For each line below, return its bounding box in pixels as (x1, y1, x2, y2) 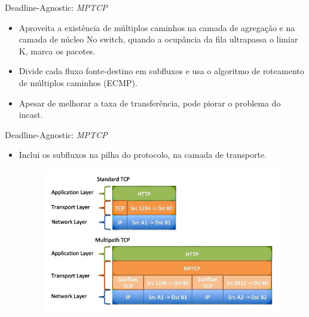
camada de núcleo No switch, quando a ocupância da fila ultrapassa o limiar (19, 33, 298, 45)
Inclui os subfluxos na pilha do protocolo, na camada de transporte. (19, 148, 267, 161)
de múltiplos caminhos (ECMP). (19, 76, 137, 89)
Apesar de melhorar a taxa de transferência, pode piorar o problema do (19, 96, 281, 109)
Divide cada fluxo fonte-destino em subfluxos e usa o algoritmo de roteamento (19, 65, 304, 77)
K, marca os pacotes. (19, 44, 96, 57)
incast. (19, 108, 43, 121)
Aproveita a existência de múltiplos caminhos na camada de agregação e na (19, 21, 295, 33)
